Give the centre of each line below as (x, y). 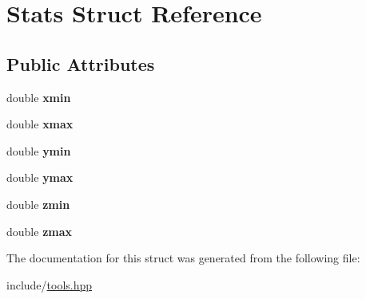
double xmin (39, 97)
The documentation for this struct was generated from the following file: (183, 258)
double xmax (40, 124)
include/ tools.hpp (50, 284)
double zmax (40, 231)
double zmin (38, 204)
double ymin (39, 150)
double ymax (40, 177)
